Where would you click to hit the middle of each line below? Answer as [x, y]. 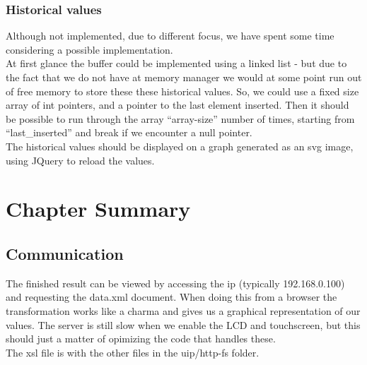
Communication [65, 253]
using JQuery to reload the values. [80, 160]
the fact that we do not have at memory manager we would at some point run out [184, 77]
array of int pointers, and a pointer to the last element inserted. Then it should [177, 105]
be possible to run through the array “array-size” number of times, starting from [180, 118]
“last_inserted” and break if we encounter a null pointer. [129, 132]
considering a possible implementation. [89, 49]
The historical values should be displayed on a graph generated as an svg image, [180, 146]
